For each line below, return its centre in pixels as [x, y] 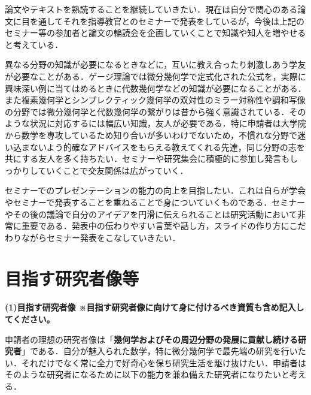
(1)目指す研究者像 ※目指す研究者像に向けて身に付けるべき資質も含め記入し [155, 307]
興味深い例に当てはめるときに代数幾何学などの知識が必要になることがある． [155, 88]
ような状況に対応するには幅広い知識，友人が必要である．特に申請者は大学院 [155, 123]
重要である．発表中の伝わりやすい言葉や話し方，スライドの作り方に [155, 226]
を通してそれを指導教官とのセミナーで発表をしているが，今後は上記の [167, 21]
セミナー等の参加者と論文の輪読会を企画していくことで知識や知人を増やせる [155, 33]
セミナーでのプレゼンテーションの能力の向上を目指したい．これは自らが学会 [155, 190]
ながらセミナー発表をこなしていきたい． [101, 237]
